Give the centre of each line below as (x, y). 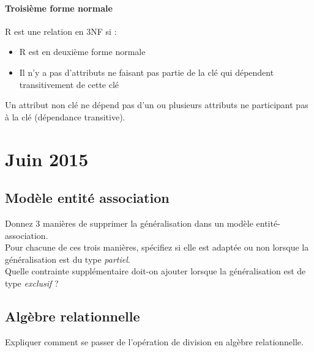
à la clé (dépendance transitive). (65, 116)
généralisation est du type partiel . (68, 259)
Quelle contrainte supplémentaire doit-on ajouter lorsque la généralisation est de (155, 271)
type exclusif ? (32, 283)
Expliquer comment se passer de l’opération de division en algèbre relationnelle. (154, 341)
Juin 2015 (47, 159)
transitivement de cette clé (69, 84)
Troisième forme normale (59, 8)
